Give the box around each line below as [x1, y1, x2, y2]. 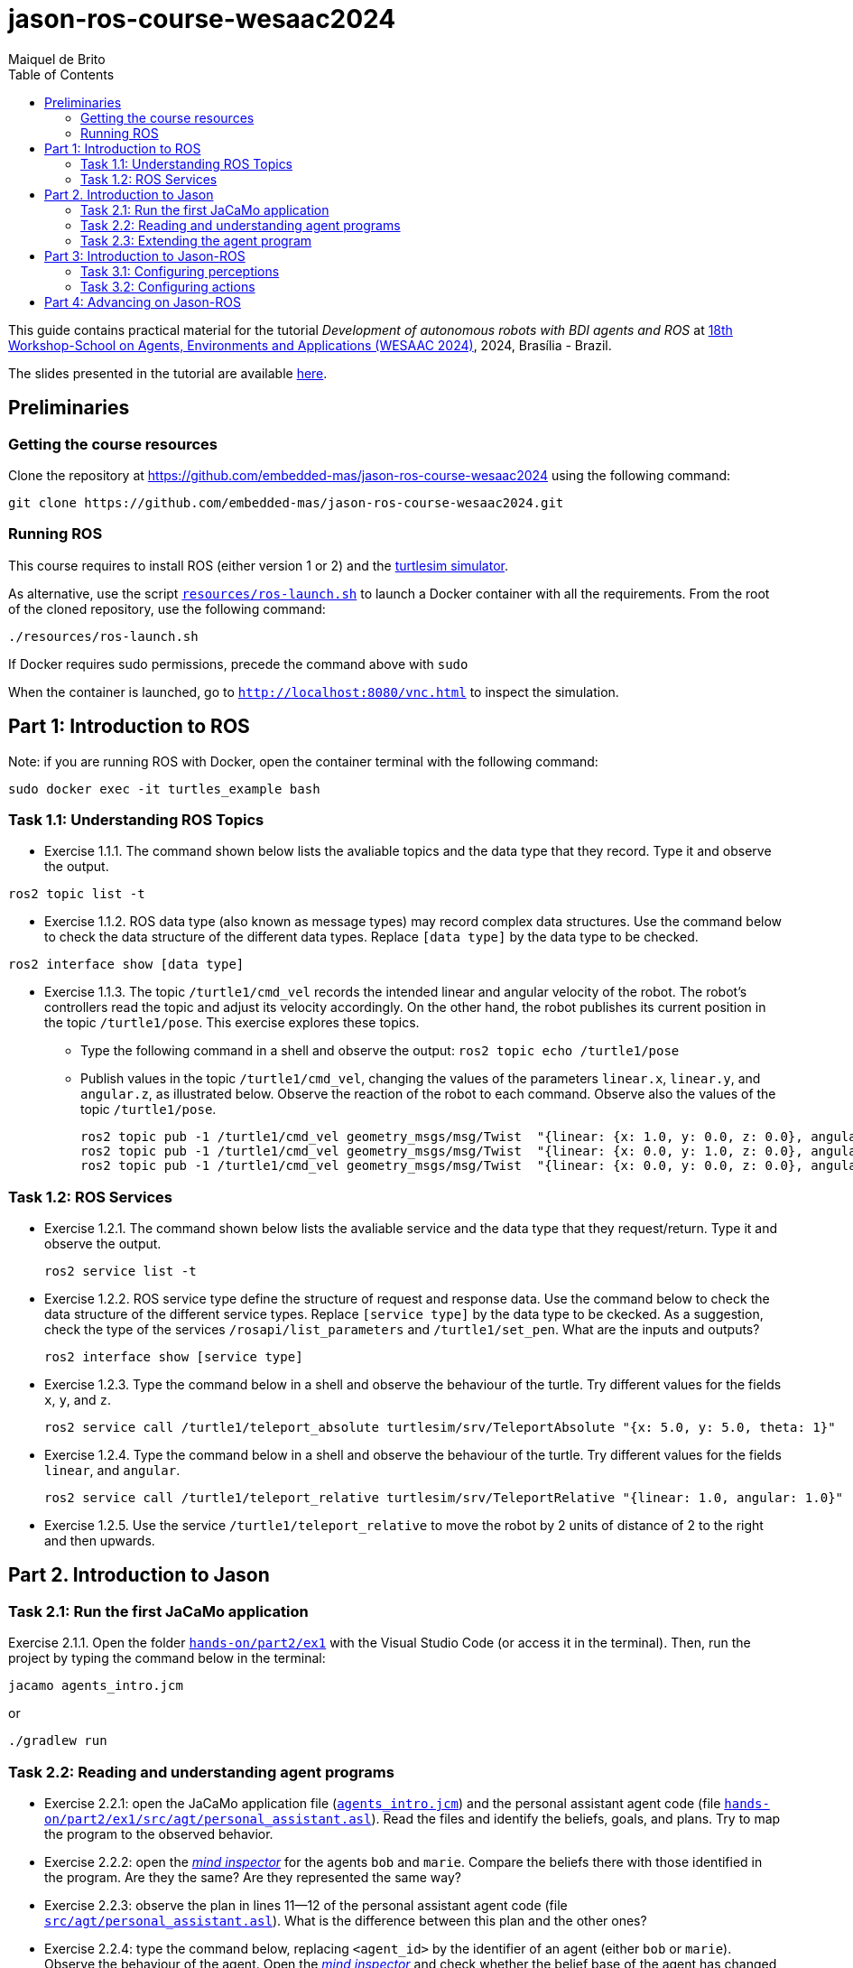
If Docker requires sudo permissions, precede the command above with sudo [8, 655, 468, 672]
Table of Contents [8, 66, 115, 82]
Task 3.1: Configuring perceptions [80, 263, 280, 279]
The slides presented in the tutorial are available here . [8, 365, 328, 381]
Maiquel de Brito [8, 51, 106, 67]
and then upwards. [44, 1533, 155, 1549]
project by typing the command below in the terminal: [8, 1650, 326, 1666]
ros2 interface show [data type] [8, 957, 245, 972]
